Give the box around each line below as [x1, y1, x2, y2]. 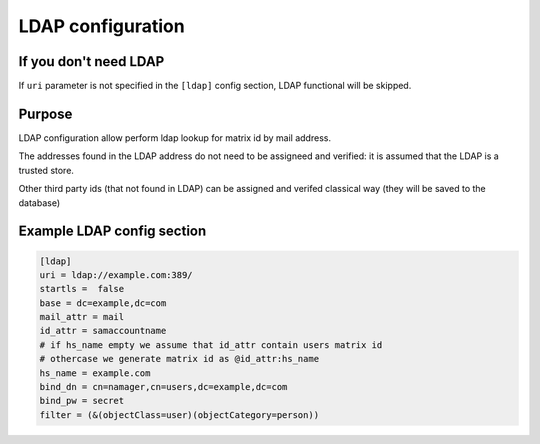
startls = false [39, 283, 125, 295]
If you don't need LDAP [18, 53, 165, 70]
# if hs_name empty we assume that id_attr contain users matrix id [39, 339, 383, 350]
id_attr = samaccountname [39, 325, 167, 337]
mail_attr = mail [39, 311, 125, 323]
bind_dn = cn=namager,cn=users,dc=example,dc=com [39, 381, 288, 393]
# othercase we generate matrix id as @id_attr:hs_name [39, 353, 320, 365]
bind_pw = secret [39, 395, 125, 407]
